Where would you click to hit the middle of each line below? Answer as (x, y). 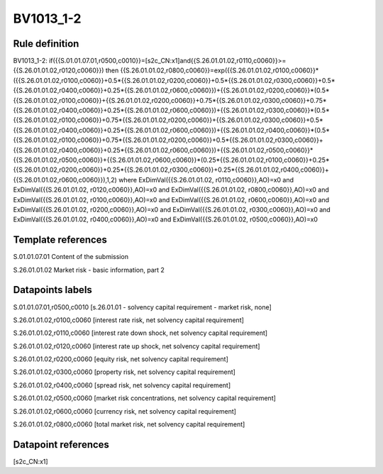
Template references (60, 240)
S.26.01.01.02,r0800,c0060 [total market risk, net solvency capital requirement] (129, 424)
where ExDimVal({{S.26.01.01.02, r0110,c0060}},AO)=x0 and (206, 180)
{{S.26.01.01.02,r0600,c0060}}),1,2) (65, 180)
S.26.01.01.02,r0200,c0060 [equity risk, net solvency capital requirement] (121, 359)
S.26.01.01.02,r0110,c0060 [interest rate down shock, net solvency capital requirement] (140, 333)
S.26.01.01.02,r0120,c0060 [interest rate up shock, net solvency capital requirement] (137, 346)
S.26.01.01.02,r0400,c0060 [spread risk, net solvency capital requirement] (122, 385)
